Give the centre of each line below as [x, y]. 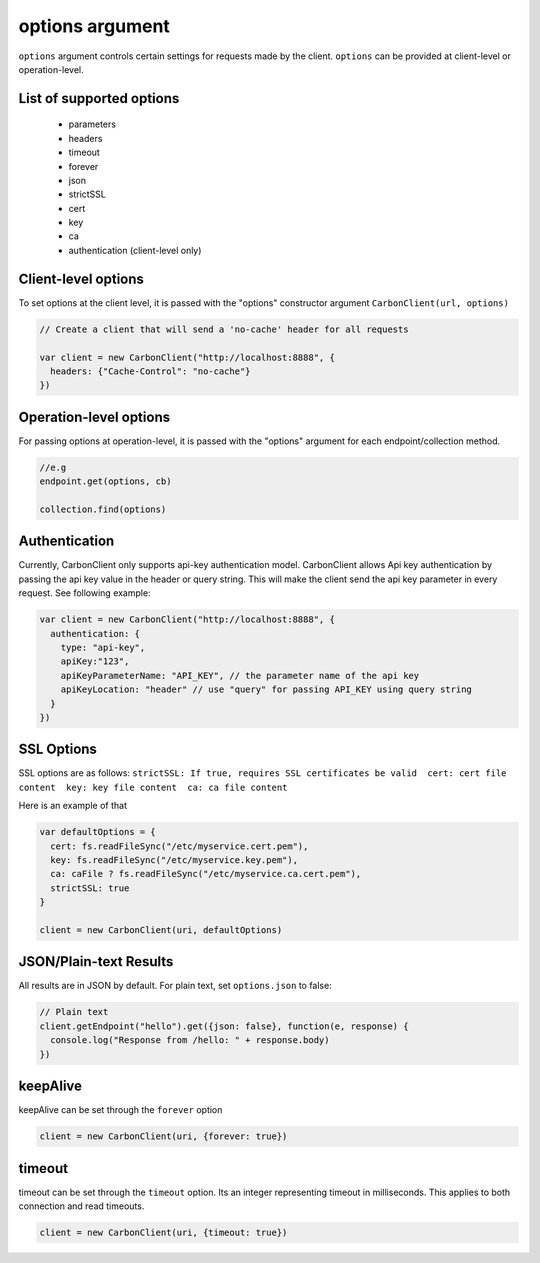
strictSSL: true [90, 888]
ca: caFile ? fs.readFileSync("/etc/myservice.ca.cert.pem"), [206, 874]
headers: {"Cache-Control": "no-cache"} [150, 371]
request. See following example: [84, 593]
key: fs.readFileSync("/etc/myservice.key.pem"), [174, 860]
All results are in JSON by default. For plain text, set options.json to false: [175, 986]
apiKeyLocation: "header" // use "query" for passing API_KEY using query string [266, 689]
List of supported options [99, 98]
